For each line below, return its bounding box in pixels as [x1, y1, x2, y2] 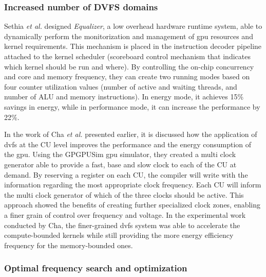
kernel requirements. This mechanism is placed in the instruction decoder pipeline [4, 41, 262, 51]
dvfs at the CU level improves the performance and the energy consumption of [4, 138, 252, 149]
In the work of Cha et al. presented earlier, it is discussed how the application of [4, 129, 257, 140]
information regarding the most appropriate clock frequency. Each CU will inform [4, 179, 261, 190]
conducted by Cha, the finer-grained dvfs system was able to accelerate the [4, 219, 240, 230]
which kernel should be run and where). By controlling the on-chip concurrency [4, 61, 254, 72]
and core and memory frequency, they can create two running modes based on [4, 71, 250, 82]
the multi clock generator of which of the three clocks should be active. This [4, 189, 244, 200]
